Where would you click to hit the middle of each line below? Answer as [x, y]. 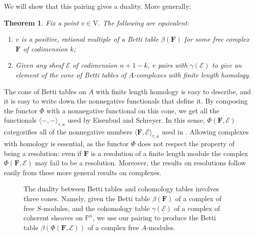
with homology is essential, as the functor [66, 143]
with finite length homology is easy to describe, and [173, 91]
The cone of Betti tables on [45, 91]
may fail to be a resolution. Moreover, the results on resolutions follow [140, 163]
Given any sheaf [39, 65]
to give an [227, 65]
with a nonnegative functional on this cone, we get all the [133, 110]
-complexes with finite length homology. [192, 74]
